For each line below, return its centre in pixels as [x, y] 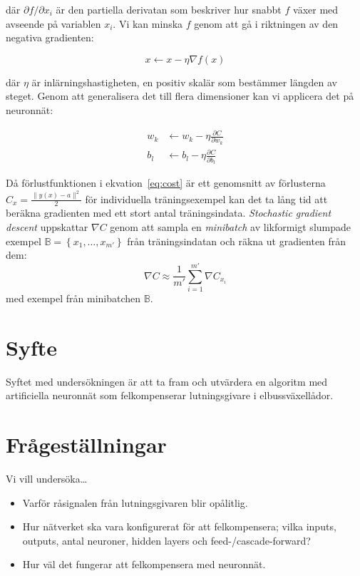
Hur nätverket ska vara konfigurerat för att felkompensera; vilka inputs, [179, 526]
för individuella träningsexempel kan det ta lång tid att [206, 199]
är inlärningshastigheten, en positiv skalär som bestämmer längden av [184, 82]
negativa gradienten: [50, 37]
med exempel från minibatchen [73, 298]
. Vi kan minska [148, 23]
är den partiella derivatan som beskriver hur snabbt [169, 9]
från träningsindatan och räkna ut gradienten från [237, 241]
